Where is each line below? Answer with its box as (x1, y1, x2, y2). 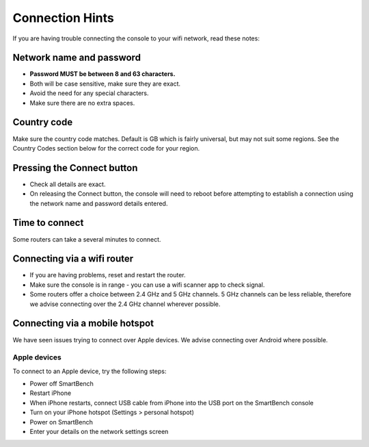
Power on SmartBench (29, 418, 94, 426)
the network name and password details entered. (29, 199, 168, 207)
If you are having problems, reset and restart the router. (29, 271, 186, 279)
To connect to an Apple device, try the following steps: (12, 367, 167, 375)
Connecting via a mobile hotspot (12, 318, 154, 329)
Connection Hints (12, 10, 114, 25)
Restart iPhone (29, 389, 72, 397)
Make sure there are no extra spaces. (29, 99, 135, 107)
